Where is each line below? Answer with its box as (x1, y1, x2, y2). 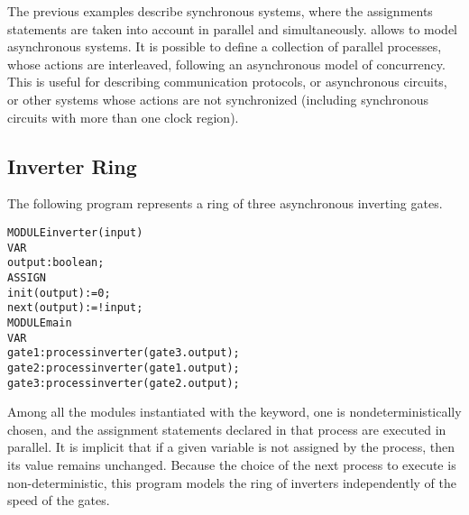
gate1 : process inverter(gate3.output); (7, 346, 240, 360)
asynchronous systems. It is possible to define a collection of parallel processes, (7, 37, 442, 56)
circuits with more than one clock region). (7, 107, 239, 126)
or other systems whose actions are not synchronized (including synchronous (7, 89, 429, 108)
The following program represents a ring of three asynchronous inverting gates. (7, 194, 443, 213)
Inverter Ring (7, 152, 137, 179)
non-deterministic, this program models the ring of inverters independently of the (7, 473, 456, 492)
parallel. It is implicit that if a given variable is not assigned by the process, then (7, 437, 455, 456)
